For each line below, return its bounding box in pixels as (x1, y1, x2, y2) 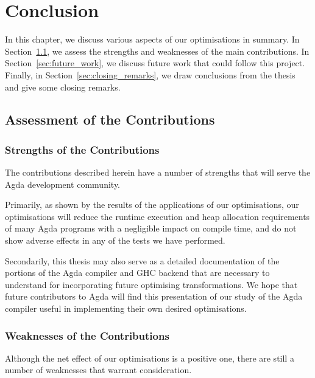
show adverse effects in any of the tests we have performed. (5, 234, 225, 247)
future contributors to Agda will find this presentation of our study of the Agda (5, 290, 303, 303)
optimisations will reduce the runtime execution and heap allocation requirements (5, 210, 310, 222)
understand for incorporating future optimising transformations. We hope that (5, 278, 298, 290)
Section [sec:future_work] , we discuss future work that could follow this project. (5, 57, 305, 69)
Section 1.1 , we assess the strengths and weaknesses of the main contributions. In (5, 44, 310, 57)
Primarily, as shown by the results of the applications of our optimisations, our (5, 198, 299, 211)
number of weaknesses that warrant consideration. (5, 363, 192, 376)
